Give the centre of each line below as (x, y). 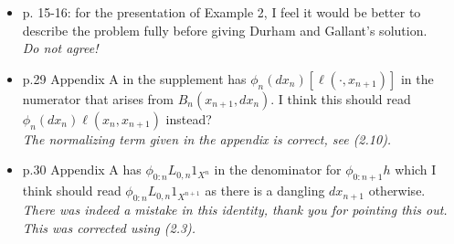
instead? (189, 118)
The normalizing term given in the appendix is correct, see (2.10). (207, 138)
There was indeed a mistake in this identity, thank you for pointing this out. (235, 209)
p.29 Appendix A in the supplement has (134, 78)
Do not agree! (60, 48)
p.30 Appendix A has (82, 170)
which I (416, 170)
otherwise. (397, 191)
